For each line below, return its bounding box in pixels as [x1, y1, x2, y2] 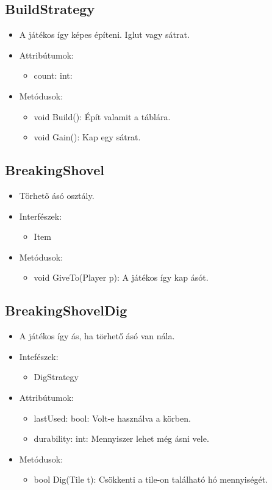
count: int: [34, 69, 73, 82]
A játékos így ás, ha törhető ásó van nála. [19, 330, 175, 342]
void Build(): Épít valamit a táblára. [34, 110, 171, 123]
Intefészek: [19, 350, 59, 362]
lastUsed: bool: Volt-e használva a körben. [34, 411, 191, 424]
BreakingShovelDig [5, 301, 127, 320]
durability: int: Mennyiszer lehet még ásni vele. [34, 432, 209, 445]
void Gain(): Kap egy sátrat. [34, 131, 141, 143]
